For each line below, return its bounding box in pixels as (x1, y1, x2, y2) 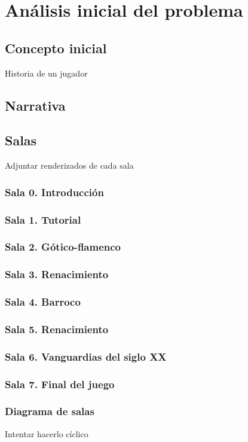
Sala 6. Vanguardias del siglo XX (5, 349, 167, 364)
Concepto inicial (5, 38, 107, 57)
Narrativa (5, 96, 66, 114)
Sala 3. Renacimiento (5, 267, 109, 282)
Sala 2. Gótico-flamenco (5, 239, 121, 254)
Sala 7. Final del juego (5, 376, 115, 391)
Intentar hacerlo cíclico (5, 427, 88, 440)
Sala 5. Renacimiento (5, 321, 109, 336)
